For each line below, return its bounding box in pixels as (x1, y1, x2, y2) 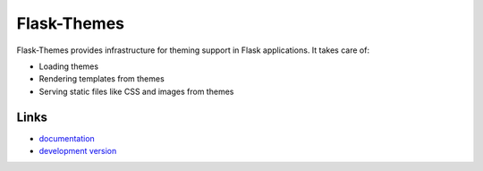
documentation (38, 133, 96, 143)
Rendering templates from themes (38, 73, 165, 84)
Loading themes (38, 61, 98, 72)
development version (38, 146, 117, 157)
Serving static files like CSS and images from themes (38, 86, 234, 97)
